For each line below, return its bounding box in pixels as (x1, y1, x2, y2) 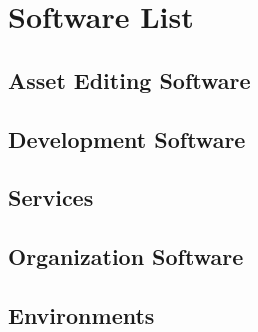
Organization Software (8, 241, 244, 272)
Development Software (8, 123, 246, 154)
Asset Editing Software (8, 64, 251, 95)
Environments (8, 299, 155, 330)
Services (8, 182, 94, 213)
